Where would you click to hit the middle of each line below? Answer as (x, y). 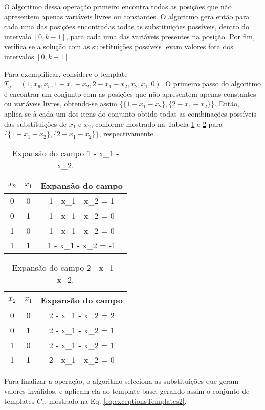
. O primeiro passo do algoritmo (211, 84)
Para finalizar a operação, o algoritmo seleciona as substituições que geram (122, 381)
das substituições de (36, 123)
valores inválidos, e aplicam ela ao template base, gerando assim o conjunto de (127, 391)
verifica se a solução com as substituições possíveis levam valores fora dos (119, 46)
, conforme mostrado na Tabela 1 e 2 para (157, 123)
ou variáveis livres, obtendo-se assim (61, 104)
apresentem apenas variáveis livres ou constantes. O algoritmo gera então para (127, 16)
